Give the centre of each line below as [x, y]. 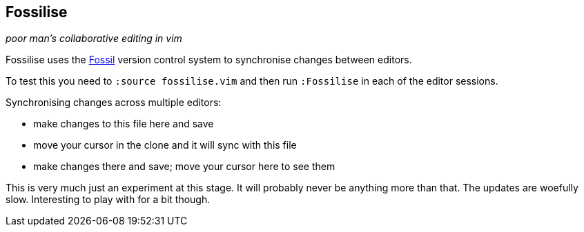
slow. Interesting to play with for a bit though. [108, 200]
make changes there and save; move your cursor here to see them [184, 167]
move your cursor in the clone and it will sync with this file [165, 145]
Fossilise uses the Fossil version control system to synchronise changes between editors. [209, 60]
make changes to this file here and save [124, 124]
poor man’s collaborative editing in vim [94, 39]
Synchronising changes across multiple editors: [114, 103]
